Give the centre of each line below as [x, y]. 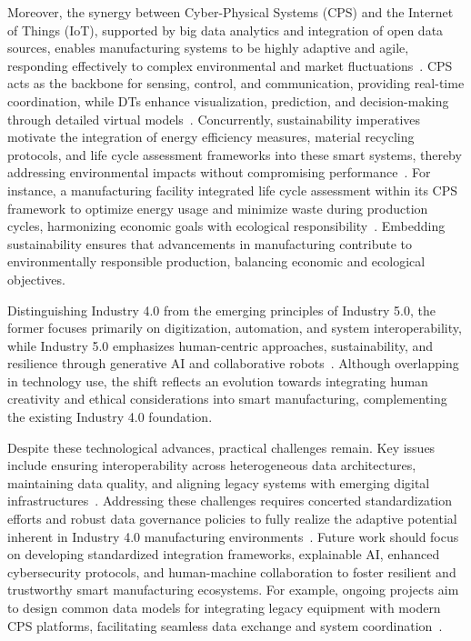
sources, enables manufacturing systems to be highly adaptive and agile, [208, 48]
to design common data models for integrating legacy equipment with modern [224, 607]
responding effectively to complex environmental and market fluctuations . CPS [230, 65]
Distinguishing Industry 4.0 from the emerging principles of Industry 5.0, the [222, 310]
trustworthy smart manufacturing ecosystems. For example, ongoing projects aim [233, 590]
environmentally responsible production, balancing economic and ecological [216, 261]
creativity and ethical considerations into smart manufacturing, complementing [227, 399]
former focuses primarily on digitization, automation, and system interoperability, [235, 328]
